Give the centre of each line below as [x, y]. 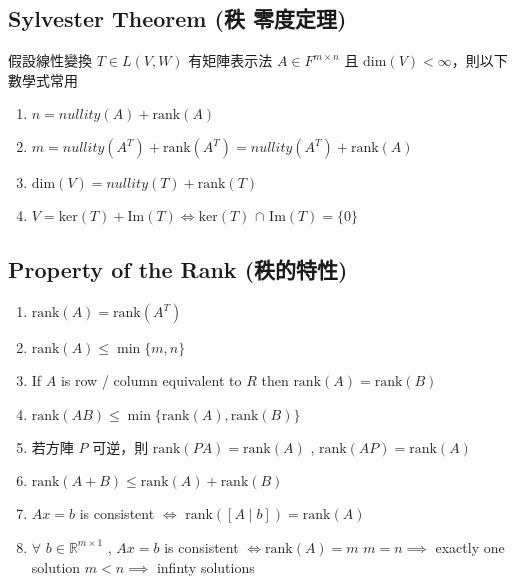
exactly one [470, 546]
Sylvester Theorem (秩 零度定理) [177, 18]
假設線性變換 [50, 60]
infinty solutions [205, 566]
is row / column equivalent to [151, 380]
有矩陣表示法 [230, 60]
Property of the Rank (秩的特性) [178, 269]
